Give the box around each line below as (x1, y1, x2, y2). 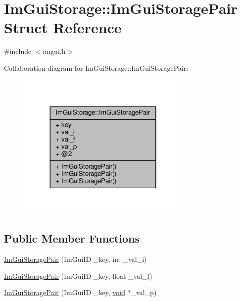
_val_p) (131, 287, 157, 298)
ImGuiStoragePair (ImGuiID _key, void (4, 287, 125, 298)
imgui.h (43, 46, 66, 56)
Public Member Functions (4, 231, 140, 246)
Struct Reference (4, 17, 122, 38)
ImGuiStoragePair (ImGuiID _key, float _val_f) (4, 270, 152, 281)
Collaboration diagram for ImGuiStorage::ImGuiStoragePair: (4, 62, 189, 73)
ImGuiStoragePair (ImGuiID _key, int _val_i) (4, 254, 147, 264)
